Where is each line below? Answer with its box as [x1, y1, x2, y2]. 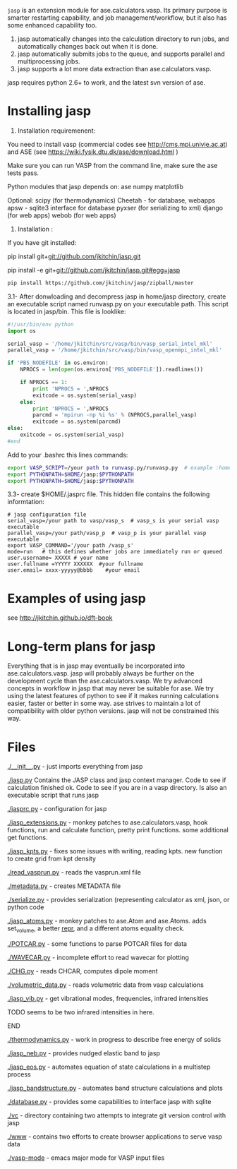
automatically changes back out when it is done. [17, 42, 159, 50]
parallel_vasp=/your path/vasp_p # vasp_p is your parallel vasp [7, 529, 207, 537]
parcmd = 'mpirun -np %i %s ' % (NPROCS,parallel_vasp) [32, 412, 197, 419]
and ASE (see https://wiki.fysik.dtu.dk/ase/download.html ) [7, 148, 178, 156]
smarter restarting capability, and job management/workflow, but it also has [7, 13, 227, 22]
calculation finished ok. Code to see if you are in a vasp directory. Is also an [7, 784, 227, 792]
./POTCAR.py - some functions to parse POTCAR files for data [7, 940, 188, 948]
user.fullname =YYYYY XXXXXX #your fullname [7, 560, 143, 568]
